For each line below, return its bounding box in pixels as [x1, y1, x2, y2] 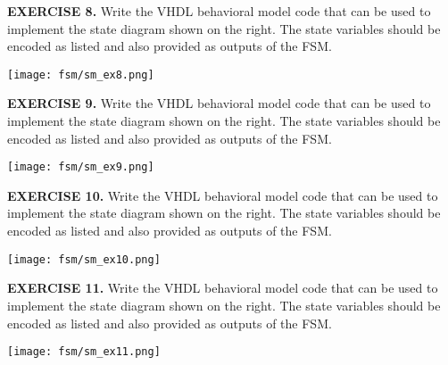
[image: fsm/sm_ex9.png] [7, 161, 154, 174]
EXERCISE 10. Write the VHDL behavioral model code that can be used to [7, 186, 438, 204]
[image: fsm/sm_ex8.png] [7, 68, 154, 81]
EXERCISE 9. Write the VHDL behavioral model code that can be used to [7, 94, 431, 112]
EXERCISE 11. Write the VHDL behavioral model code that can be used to [7, 278, 438, 297]
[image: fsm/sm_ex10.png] [7, 253, 161, 266]
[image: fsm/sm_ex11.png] [7, 345, 161, 359]
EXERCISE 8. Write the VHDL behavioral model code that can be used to [7, 2, 431, 20]
